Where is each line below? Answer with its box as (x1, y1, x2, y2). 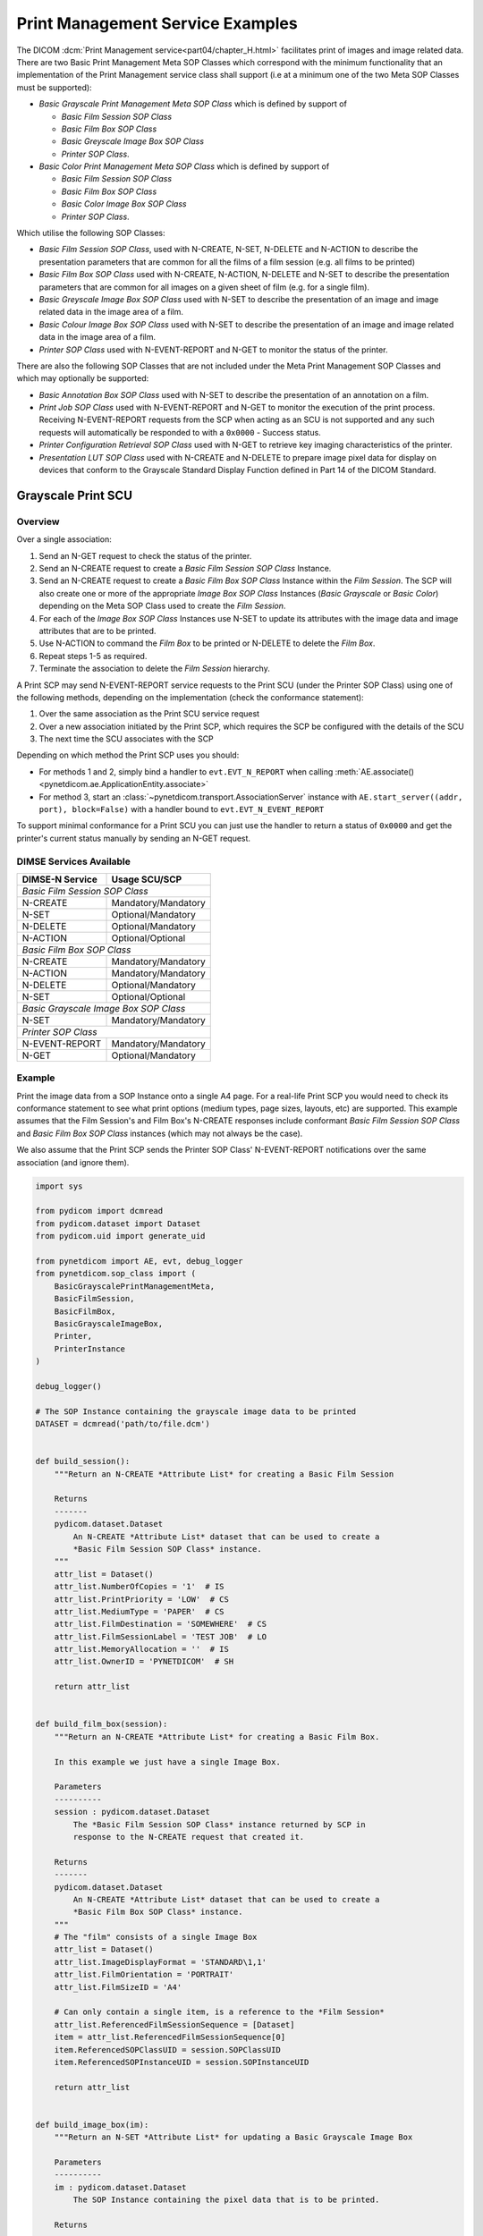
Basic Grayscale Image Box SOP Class (21, 1002, 186, 1014)
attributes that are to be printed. (38, 625, 157, 636)
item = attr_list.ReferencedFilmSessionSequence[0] (54, 2032, 286, 2043)
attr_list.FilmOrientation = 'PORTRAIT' (54, 1969, 234, 1980)
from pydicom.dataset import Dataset (35, 1218, 201, 1229)
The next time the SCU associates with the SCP (38, 733, 214, 744)
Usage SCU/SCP (111, 873, 182, 885)
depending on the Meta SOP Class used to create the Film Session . (38, 600, 286, 612)
